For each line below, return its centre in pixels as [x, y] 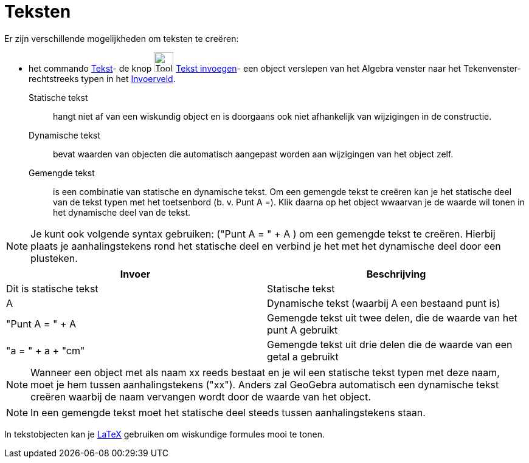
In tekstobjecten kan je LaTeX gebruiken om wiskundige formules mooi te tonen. [164, 434]
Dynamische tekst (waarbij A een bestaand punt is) [384, 303]
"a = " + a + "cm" [46, 350]
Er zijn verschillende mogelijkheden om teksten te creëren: [122, 38]
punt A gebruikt [303, 330]
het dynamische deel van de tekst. [122, 212]
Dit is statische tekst [52, 288]
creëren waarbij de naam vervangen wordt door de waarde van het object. [201, 396]
